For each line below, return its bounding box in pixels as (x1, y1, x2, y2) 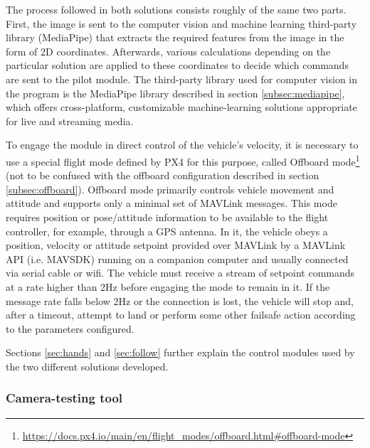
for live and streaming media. (6, 113, 134, 128)
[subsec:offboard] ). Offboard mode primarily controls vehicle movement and (6, 181, 334, 196)
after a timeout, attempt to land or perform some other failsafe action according (6, 307, 356, 322)
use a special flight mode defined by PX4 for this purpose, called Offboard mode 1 (6, 151, 360, 169)
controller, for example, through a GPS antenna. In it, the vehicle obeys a (6, 223, 328, 238)
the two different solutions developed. (6, 358, 169, 373)
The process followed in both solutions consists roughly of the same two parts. (6, 2, 347, 16)
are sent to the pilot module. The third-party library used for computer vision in (6, 71, 358, 86)
